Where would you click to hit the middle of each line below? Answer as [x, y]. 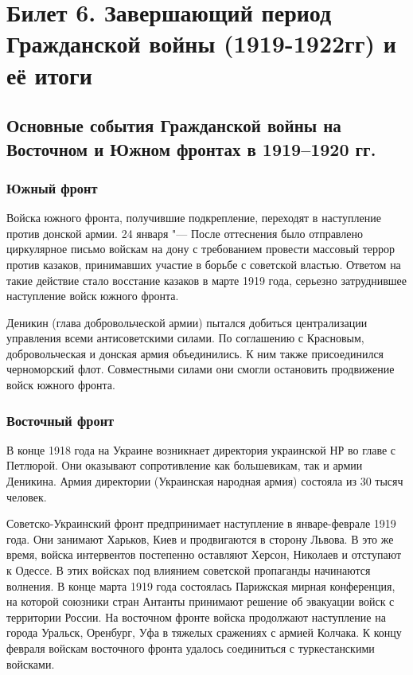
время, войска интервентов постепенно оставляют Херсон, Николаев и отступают [204, 554]
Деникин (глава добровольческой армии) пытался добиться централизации [187, 322]
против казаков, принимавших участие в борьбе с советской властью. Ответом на [204, 264]
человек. [27, 496]
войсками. [31, 663]
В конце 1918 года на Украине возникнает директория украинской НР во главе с [201, 449]
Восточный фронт [60, 420]
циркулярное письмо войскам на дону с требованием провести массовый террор [201, 249]
